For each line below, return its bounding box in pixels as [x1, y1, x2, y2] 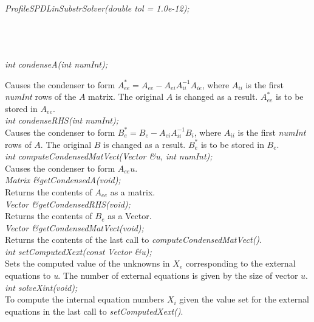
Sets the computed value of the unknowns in [5, 257, 170, 270]
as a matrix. [110, 185, 155, 198]
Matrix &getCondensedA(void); [5, 173, 121, 186]
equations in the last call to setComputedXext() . [5, 304, 183, 317]
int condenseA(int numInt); [5, 57, 108, 70]
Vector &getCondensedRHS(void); [5, 197, 131, 210]
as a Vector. [108, 209, 152, 222]
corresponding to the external [185, 257, 296, 270]
